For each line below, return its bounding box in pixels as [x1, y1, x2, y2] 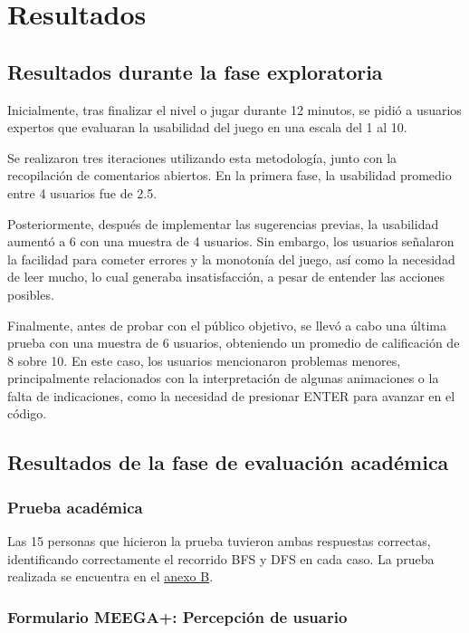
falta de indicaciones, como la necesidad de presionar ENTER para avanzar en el [7, 386, 455, 405]
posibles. [7, 284, 54, 303]
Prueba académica [7, 495, 143, 518]
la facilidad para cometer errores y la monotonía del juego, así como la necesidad [7, 249, 455, 268]
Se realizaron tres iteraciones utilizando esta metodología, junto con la [7, 148, 397, 167]
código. [7, 404, 47, 423]
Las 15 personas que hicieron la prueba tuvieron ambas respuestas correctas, [7, 532, 431, 551]
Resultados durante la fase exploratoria [7, 57, 383, 85]
